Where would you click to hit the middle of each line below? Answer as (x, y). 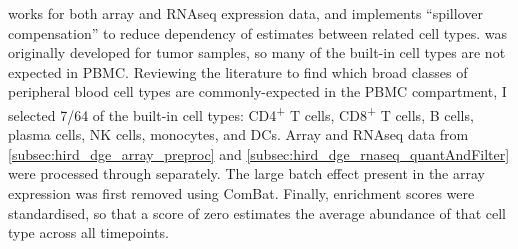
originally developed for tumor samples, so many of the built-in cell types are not (257, 52)
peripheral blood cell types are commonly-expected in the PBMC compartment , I (257, 91)
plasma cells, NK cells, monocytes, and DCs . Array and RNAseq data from (238, 134)
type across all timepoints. (88, 232)
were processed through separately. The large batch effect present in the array (246, 173)
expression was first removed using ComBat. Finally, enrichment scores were (241, 193)
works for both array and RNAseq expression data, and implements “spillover (245, 13)
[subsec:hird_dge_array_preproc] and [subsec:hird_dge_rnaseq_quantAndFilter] (259, 153)
